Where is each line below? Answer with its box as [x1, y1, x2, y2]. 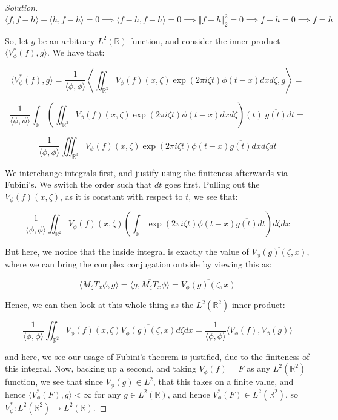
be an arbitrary [38, 34, 95, 47]
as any [247, 362, 271, 375]
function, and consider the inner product [130, 34, 280, 47]
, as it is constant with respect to [60, 189, 183, 202]
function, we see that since [5, 375, 103, 388]
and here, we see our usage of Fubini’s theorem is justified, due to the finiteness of [5, 350, 310, 363]
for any [94, 387, 121, 400]
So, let [5, 34, 28, 47]
